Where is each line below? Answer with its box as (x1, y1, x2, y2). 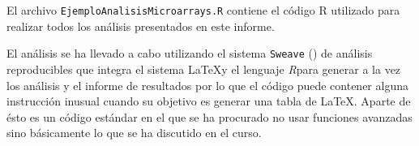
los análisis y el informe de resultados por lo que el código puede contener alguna (6, 76, 408, 93)
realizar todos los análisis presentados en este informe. (6, 17, 275, 34)
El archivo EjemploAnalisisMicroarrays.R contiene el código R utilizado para (6, 2, 400, 18)
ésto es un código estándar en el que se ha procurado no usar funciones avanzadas (6, 108, 413, 125)
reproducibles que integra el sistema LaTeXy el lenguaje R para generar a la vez (6, 60, 401, 77)
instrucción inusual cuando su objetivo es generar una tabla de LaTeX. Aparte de (6, 92, 411, 109)
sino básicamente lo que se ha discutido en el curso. (6, 124, 262, 141)
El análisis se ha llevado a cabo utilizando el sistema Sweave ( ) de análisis (6, 45, 373, 62)
